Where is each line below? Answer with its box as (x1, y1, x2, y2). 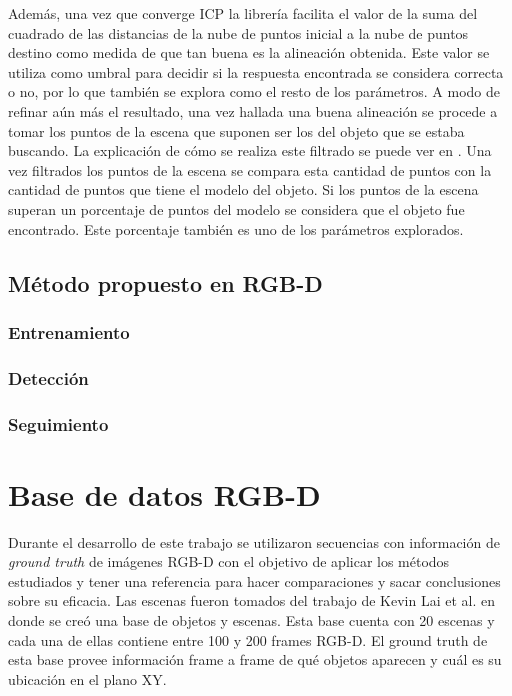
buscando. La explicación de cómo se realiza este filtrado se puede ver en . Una (8, 140, 492, 161)
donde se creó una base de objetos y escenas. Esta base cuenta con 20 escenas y (8, 609, 495, 630)
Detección (8, 365, 89, 390)
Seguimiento (8, 411, 109, 436)
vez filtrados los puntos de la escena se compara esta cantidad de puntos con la (8, 159, 492, 180)
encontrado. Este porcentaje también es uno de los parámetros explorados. (8, 218, 464, 239)
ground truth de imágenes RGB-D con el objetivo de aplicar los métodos (8, 551, 450, 572)
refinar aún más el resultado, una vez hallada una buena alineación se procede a (8, 100, 498, 121)
